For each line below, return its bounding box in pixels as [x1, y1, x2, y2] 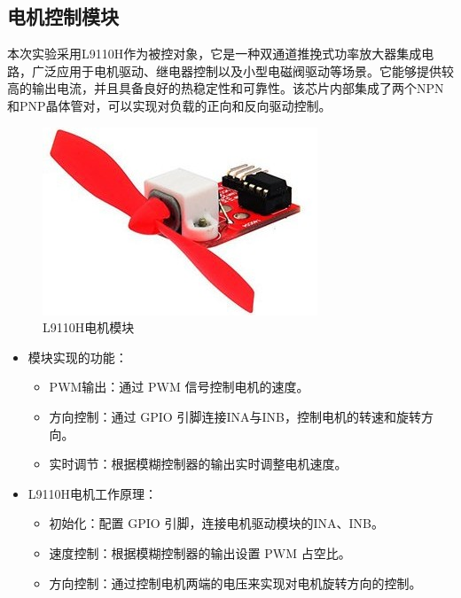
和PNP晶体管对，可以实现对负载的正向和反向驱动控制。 [7, 96, 332, 114]
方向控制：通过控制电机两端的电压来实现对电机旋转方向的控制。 [49, 573, 422, 592]
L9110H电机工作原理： [27, 484, 158, 502]
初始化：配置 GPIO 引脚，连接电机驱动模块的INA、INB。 [49, 514, 384, 532]
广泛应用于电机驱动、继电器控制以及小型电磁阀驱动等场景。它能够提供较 [31, 61, 454, 80]
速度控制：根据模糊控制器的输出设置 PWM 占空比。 [49, 543, 351, 562]
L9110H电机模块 [43, 318, 135, 337]
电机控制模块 [7, 3, 119, 30]
